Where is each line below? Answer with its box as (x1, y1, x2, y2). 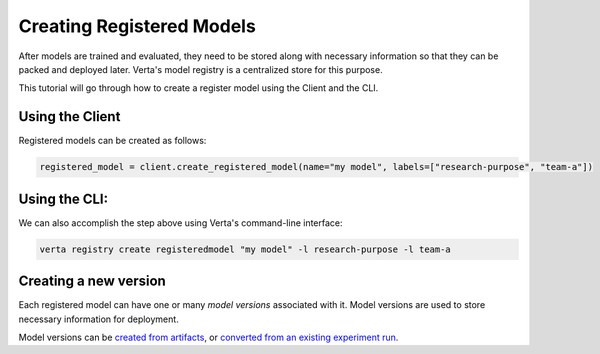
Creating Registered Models (18, 15, 257, 37)
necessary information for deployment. (18, 313, 179, 325)
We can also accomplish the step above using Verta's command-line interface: (18, 216, 344, 229)
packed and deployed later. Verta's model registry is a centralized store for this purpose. (18, 63, 384, 75)
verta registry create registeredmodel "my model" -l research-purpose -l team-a (39, 243, 452, 255)
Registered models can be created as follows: (18, 135, 207, 147)
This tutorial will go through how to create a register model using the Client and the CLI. (18, 82, 379, 94)
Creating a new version (18, 273, 167, 290)
